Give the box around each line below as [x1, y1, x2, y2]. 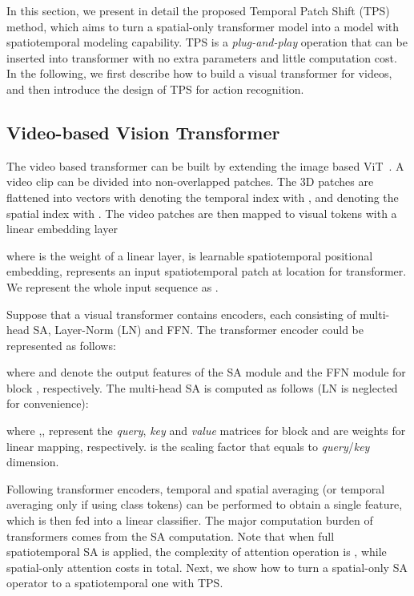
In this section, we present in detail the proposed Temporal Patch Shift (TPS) [6, 2, 390, 18]
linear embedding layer [6, 220, 118, 237]
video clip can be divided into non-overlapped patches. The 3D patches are [6, 173, 374, 190]
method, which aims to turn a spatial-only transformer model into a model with [6, 18, 400, 34]
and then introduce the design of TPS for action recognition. [6, 80, 304, 97]
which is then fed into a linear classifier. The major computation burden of [6, 512, 373, 529]
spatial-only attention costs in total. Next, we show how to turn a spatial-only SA [6, 558, 408, 575]
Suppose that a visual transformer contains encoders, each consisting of [6, 305, 356, 322]
